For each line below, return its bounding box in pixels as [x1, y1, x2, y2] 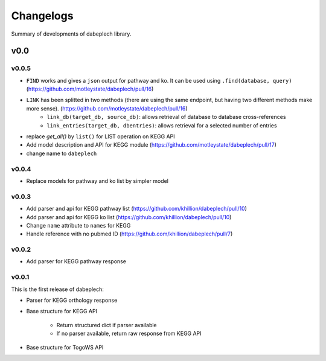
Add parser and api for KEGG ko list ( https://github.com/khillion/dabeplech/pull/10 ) [26, 213, 232, 220]
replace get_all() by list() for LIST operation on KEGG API [26, 133, 175, 140]
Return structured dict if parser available [56, 321, 157, 328]
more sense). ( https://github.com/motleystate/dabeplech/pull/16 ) [26, 104, 188, 112]
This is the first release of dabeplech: [11, 286, 104, 293]
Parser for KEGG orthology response [26, 296, 118, 304]
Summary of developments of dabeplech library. [11, 30, 132, 37]
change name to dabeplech [26, 150, 97, 157]
